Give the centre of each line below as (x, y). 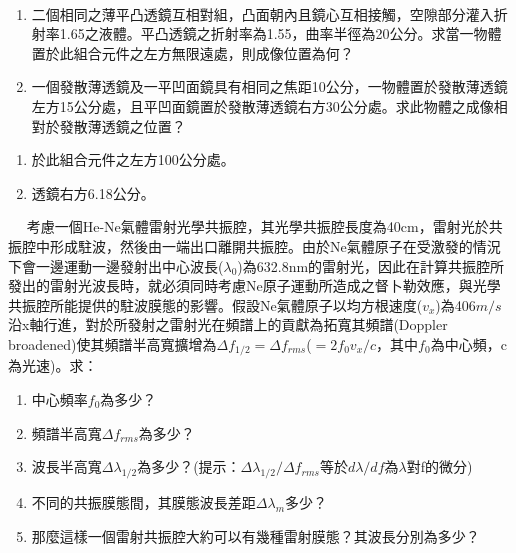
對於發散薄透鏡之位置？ (108, 125)
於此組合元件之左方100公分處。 (133, 159)
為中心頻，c (468, 343)
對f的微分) (439, 466)
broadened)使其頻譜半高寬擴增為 (112, 343)
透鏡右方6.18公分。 (93, 192)
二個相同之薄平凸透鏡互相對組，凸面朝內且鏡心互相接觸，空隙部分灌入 (262, 13)
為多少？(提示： (189, 466)
